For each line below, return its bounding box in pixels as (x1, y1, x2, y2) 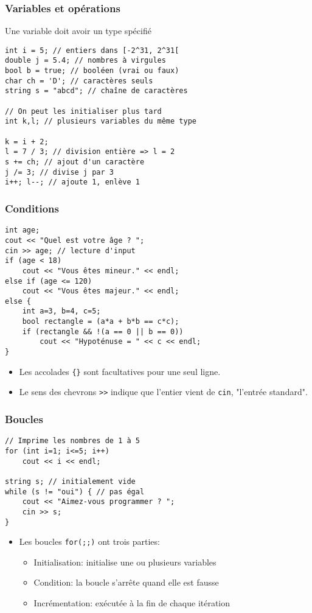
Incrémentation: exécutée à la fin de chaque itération (33, 597, 231, 609)
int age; (5, 226, 40, 235)
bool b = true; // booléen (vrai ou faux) (5, 66, 179, 75)
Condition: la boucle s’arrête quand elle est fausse (33, 576, 219, 589)
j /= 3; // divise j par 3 (5, 167, 114, 177)
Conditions (5, 200, 59, 215)
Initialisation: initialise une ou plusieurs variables (33, 555, 217, 568)
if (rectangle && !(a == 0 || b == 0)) (22, 327, 184, 336)
